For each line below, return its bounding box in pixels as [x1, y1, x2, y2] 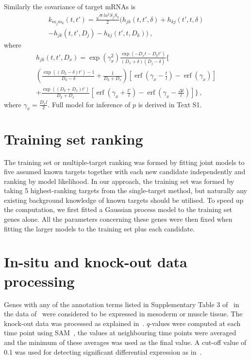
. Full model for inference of [48, 99, 131, 109]
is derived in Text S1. [138, 99, 202, 109]
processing [4, 271, 75, 291]
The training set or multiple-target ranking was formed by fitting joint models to [4, 157, 245, 167]
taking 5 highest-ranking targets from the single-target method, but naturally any [4, 185, 247, 196]
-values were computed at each [150, 318, 241, 328]
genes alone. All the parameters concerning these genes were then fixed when [4, 214, 233, 224]
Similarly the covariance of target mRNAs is [4, 1, 136, 11]
